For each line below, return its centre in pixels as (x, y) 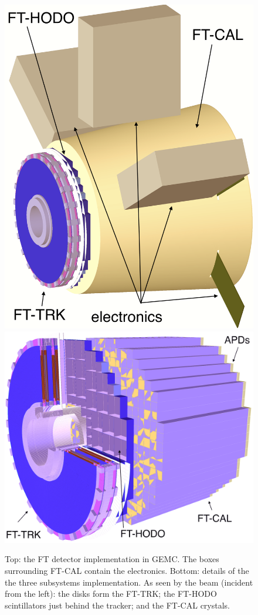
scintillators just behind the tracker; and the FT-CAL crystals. (117, 605)
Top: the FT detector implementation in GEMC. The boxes (112, 559)
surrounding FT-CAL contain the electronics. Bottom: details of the (127, 570)
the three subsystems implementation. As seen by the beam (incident (129, 582)
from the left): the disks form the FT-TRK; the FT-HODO (111, 594)
